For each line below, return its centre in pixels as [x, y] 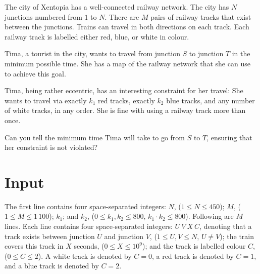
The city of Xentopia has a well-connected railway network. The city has [117, 7]
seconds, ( [89, 246]
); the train [237, 236]
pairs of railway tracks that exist [201, 16]
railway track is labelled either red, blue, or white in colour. [97, 36]
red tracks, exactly [126, 100]
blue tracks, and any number [211, 100]
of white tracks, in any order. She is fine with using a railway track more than [125, 110]
